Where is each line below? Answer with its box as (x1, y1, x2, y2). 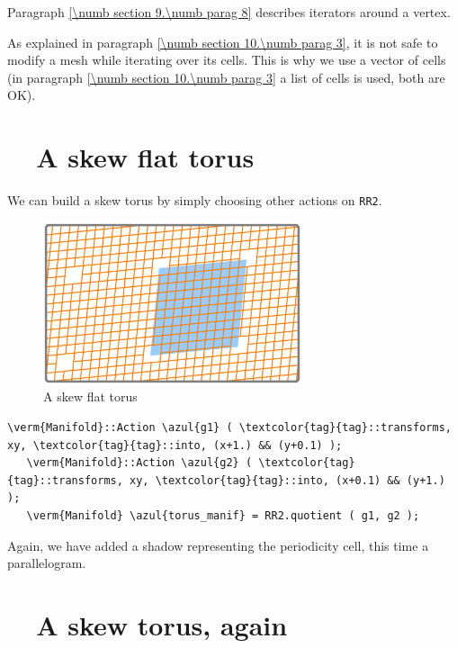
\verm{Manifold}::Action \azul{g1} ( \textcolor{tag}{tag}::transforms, (7, 421, 452, 435)
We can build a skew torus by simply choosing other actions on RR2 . (7, 191, 382, 210)
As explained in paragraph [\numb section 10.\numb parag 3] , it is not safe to (7, 32, 438, 51)
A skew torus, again (36, 606, 288, 643)
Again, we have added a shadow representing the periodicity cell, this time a (7, 535, 429, 554)
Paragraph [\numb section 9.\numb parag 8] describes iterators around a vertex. (7, 3, 451, 21)
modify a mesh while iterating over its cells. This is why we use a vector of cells (7, 50, 446, 69)
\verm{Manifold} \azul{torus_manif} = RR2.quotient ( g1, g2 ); (26, 508, 420, 522)
